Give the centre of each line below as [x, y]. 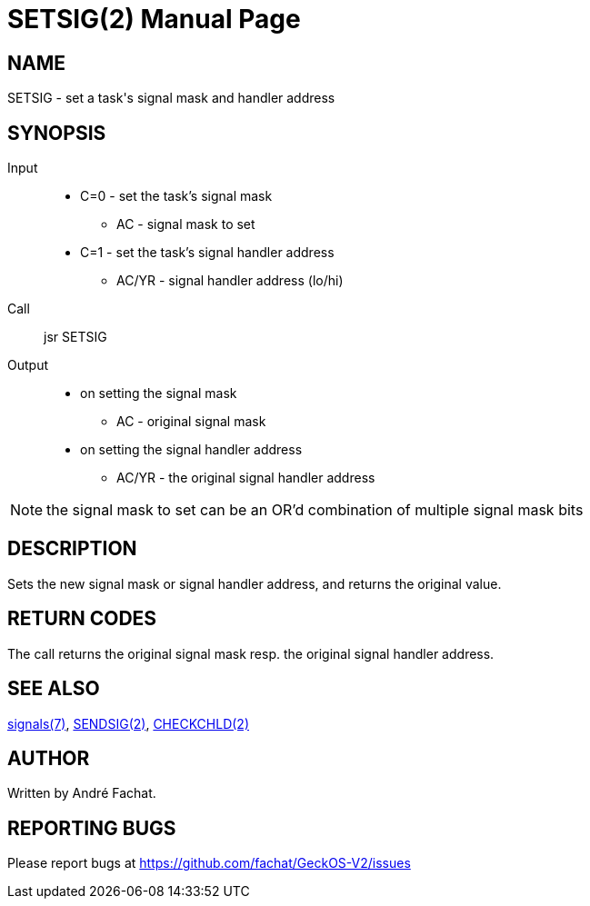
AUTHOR [49, 758]
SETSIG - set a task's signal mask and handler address [171, 98]
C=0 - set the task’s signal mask [176, 196]
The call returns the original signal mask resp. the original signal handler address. [251, 653]
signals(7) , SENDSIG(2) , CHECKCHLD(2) [128, 723]
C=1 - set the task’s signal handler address [207, 253]
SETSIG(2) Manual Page [154, 19]
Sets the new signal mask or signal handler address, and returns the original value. [255, 583]
